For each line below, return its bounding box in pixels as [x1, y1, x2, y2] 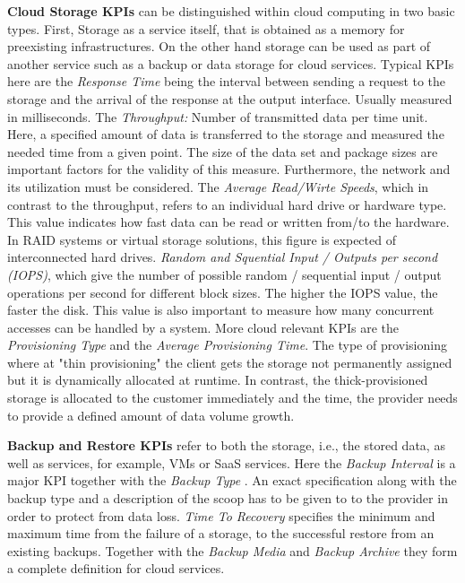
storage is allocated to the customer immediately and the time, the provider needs [7, 388, 458, 407]
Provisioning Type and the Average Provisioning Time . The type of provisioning [7, 335, 447, 354]
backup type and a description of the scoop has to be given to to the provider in [7, 489, 448, 508]
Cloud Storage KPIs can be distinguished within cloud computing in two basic [7, 2, 455, 20]
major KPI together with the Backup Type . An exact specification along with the [7, 471, 457, 490]
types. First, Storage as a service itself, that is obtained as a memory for [7, 19, 405, 38]
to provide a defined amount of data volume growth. [7, 405, 295, 424]
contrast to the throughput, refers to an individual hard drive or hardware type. [7, 195, 447, 213]
